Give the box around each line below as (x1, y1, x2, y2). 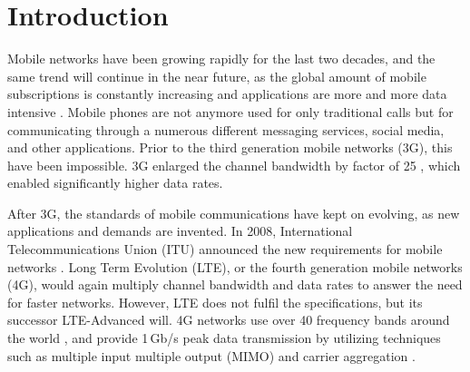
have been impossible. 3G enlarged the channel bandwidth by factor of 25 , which (7, 155, 461, 174)
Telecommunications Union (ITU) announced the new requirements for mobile (7, 240, 443, 259)
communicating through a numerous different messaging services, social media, (7, 120, 445, 139)
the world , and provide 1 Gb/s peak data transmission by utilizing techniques (7, 328, 441, 348)
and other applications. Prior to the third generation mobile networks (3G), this (7, 138, 453, 157)
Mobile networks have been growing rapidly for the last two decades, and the (7, 49, 436, 68)
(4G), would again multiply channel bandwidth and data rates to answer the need (7, 275, 463, 294)
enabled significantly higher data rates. (7, 173, 223, 192)
